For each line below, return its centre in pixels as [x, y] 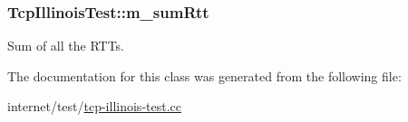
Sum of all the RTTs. [66, 46]
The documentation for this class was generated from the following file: [204, 75]
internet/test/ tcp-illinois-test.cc [94, 106]
